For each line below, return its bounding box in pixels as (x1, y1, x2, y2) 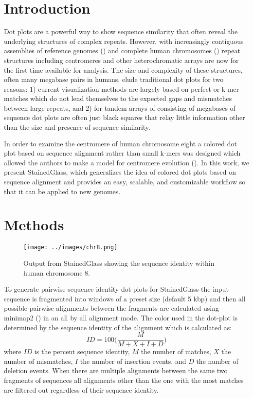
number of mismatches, (4, 356, 73, 366)
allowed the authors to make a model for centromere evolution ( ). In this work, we (4, 157, 249, 167)
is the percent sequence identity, (34, 346, 130, 357)
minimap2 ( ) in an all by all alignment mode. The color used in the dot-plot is (4, 312, 238, 322)
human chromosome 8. (23, 267, 90, 278)
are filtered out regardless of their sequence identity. (4, 384, 159, 395)
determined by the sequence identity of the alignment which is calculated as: (4, 322, 232, 332)
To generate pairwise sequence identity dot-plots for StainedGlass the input (4, 284, 229, 294)
